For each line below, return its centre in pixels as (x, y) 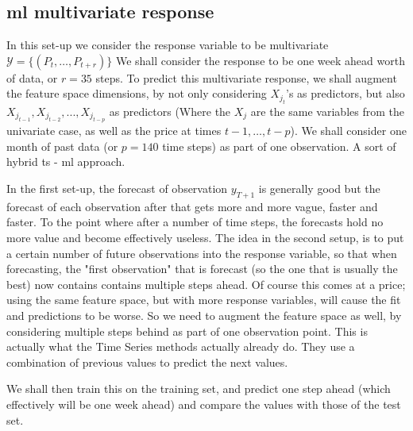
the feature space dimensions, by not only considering (137, 93)
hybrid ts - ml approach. (66, 162)
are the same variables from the (327, 111)
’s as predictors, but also (345, 93)
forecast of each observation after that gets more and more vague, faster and (192, 206)
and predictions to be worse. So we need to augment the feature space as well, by (204, 315)
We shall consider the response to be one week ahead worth (260, 60)
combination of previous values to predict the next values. (147, 362)
